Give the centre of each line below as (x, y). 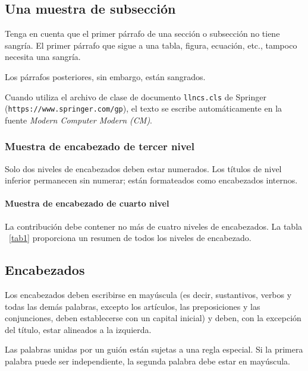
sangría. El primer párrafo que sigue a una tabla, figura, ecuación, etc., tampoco (151, 45)
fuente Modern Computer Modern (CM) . (79, 120)
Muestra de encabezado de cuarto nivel (87, 203)
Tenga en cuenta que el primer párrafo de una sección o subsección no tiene (142, 34)
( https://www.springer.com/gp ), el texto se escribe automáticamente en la (144, 108)
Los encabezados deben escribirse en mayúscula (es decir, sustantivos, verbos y (148, 295)
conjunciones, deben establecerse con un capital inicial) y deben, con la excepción (153, 318)
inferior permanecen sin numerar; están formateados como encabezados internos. (151, 180)
